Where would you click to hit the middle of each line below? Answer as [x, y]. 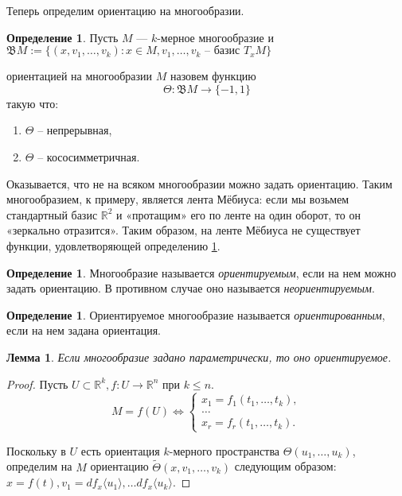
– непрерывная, [75, 130]
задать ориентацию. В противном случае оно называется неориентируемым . [191, 288]
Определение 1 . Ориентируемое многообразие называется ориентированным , [196, 314]
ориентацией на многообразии [80, 76]
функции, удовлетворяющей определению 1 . [113, 245]
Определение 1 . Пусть [62, 37]
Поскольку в [36, 450]
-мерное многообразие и [215, 37]
